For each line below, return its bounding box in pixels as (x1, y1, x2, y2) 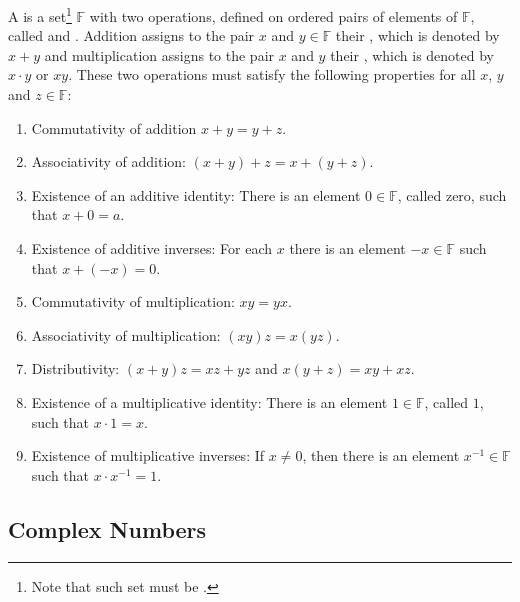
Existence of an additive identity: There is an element (31, 184, 361, 205)
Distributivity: (31, 358, 120, 379)
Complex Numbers (8, 513, 207, 544)
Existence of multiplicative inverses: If (31, 445, 265, 466)
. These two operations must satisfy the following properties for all (68, 64, 476, 85)
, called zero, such (397, 184, 507, 205)
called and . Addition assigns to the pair (8, 25, 255, 46)
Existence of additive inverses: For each (31, 238, 273, 258)
